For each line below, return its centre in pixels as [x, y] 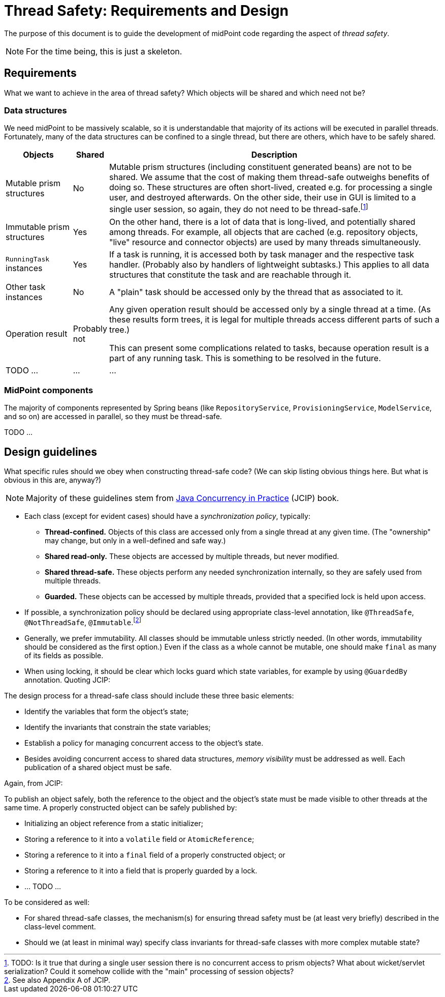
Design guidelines [51, 452]
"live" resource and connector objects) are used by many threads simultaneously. [265, 242]
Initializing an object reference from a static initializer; [114, 823]
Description [274, 155]
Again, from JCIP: [34, 783]
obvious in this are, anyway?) [53, 480]
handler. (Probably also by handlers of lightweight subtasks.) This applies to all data [269, 264]
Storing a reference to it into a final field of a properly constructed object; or [155, 855]
